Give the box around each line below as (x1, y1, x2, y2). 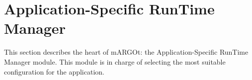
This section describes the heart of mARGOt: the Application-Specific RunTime (4, 47, 249, 57)
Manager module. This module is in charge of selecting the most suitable (4, 56, 226, 67)
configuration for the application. (4, 66, 104, 77)
